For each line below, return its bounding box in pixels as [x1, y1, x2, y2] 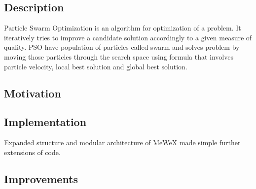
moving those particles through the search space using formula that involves [4, 51, 233, 62]
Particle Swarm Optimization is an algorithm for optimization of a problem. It [4, 23, 241, 33]
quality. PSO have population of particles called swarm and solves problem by [4, 42, 240, 52]
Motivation [4, 85, 61, 100]
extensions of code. [4, 147, 61, 157]
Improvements [4, 171, 78, 186]
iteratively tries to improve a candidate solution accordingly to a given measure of [4, 32, 252, 42]
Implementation [4, 114, 87, 129]
